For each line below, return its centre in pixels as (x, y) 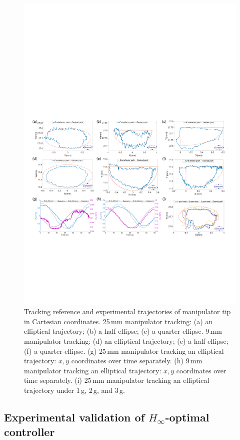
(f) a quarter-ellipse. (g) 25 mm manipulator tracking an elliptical (124, 351)
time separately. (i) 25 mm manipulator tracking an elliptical (117, 380)
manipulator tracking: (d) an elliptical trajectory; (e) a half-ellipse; (126, 341)
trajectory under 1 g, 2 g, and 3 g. (74, 390)
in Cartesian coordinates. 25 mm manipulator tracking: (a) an (118, 321)
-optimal (187, 417)
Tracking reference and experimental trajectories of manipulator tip (127, 311)
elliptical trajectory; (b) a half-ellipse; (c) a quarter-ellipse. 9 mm (123, 331)
